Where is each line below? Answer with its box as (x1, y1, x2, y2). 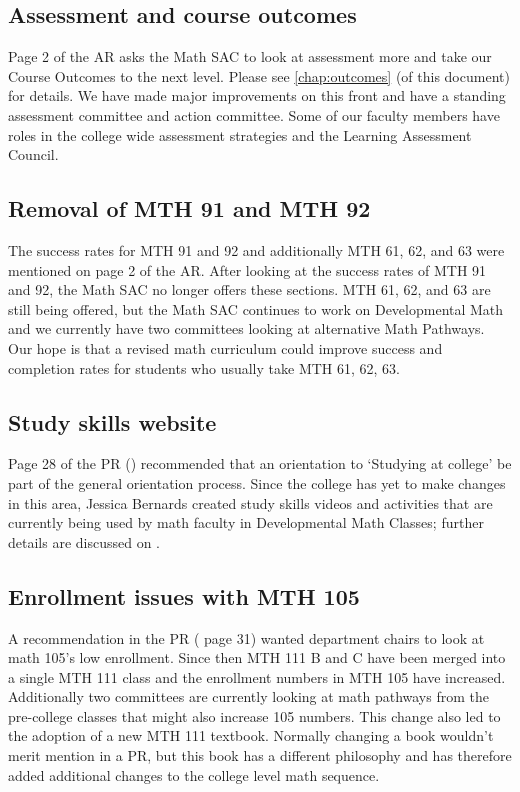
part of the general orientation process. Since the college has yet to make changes (8, 472, 506, 493)
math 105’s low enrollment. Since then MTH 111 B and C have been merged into (8, 647, 506, 668)
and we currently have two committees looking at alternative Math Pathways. (8, 318, 485, 339)
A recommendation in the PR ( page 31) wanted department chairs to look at (8, 627, 485, 648)
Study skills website (8, 406, 217, 437)
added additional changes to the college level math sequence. (8, 764, 380, 785)
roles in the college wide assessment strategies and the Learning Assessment (8, 124, 472, 145)
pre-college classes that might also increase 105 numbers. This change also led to (8, 705, 501, 726)
